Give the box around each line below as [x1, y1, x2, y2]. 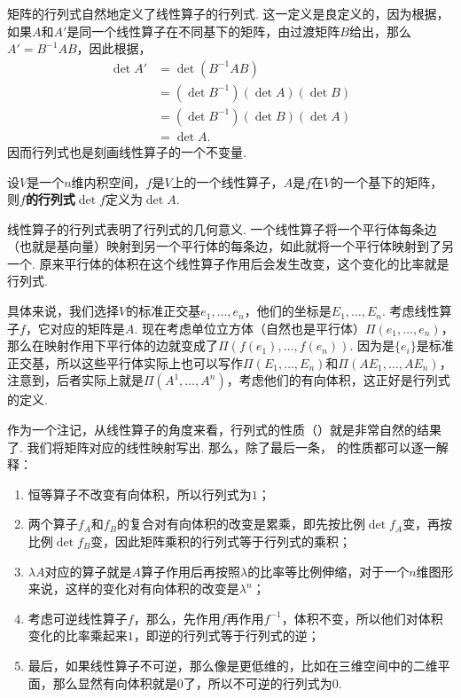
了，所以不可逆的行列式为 [183, 673, 332, 692]
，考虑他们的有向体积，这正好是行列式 [226, 371, 450, 389]
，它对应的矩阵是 [25, 318, 125, 337]
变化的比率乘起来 [27, 626, 128, 645]
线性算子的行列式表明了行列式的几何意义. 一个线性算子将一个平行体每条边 [7, 219, 437, 238]
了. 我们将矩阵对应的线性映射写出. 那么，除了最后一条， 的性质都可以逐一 [7, 437, 436, 456]
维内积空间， [71, 172, 146, 191]
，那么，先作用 [133, 608, 221, 627]
